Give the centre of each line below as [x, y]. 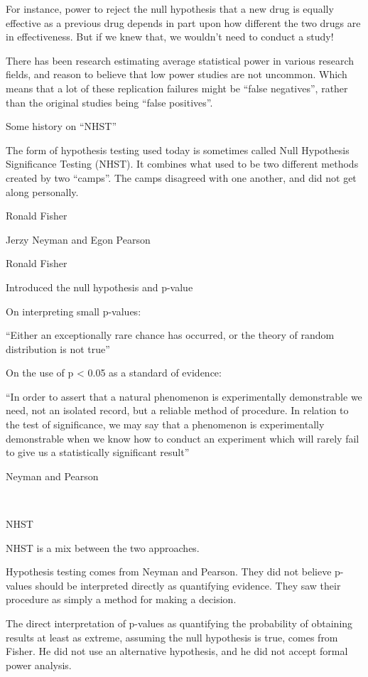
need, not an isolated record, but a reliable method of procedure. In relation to [177, 410]
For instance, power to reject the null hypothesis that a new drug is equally [170, 9]
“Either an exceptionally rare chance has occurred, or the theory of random [170, 335]
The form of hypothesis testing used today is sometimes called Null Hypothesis [178, 150]
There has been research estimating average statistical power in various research [180, 60]
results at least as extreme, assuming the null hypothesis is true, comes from [172, 637]
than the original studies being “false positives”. [109, 102]
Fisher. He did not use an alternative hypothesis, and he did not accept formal [177, 651]
